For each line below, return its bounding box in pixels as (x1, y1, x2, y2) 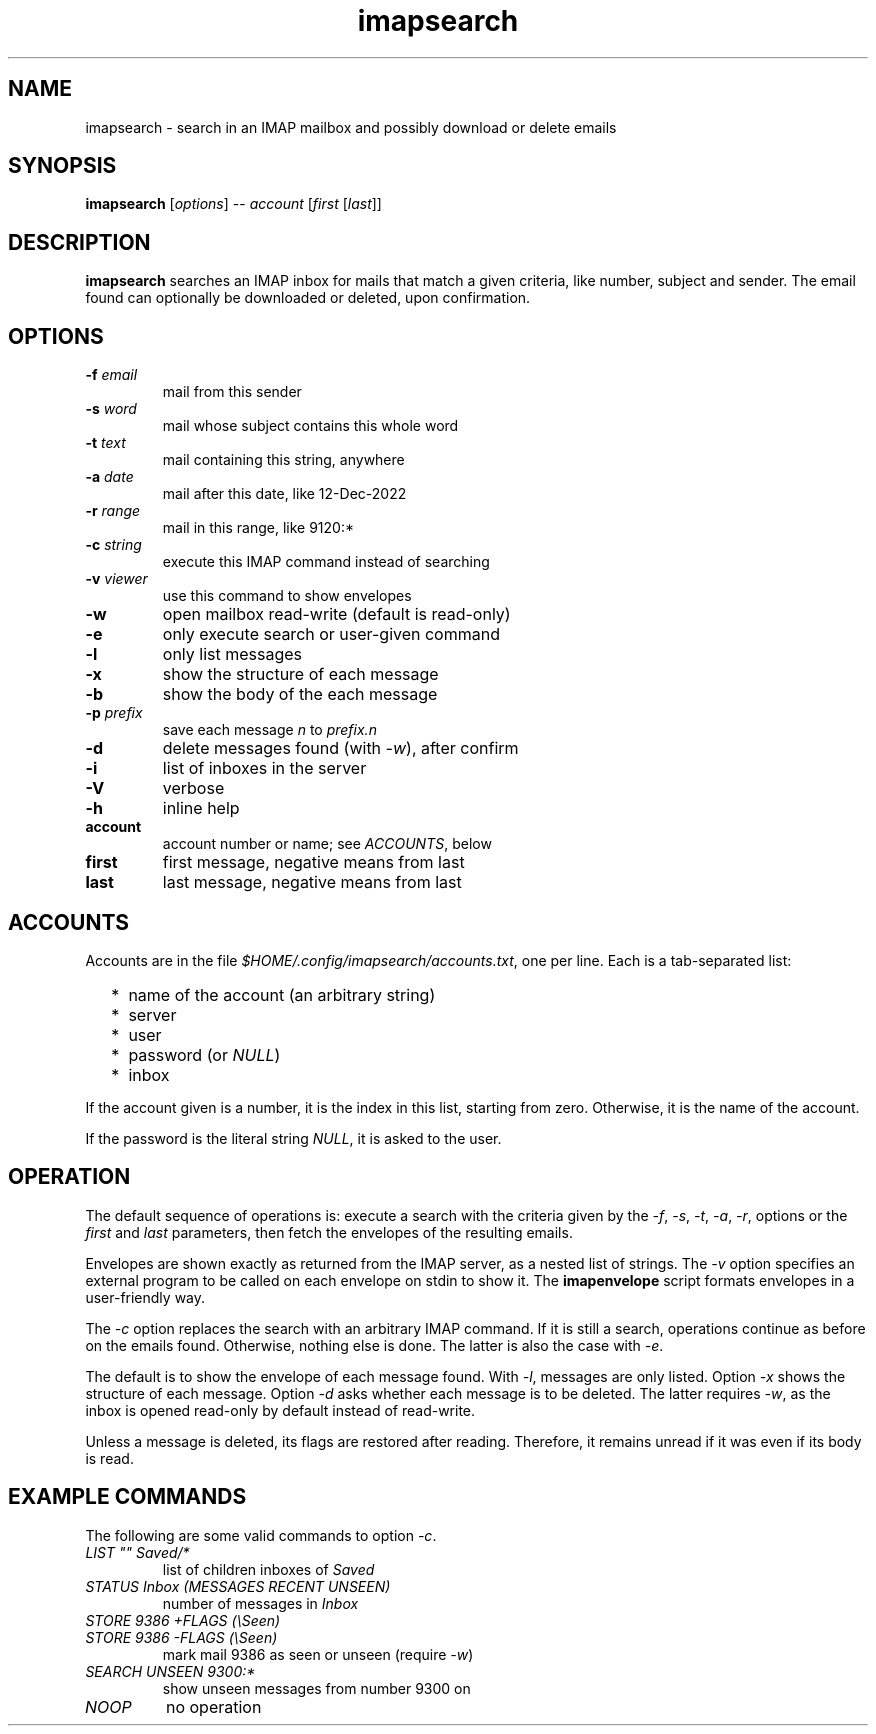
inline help (162, 798, 240, 819)
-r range (85, 502, 141, 520)
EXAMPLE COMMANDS (8, 1484, 247, 1510)
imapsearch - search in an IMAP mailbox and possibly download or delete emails (85, 118, 617, 136)
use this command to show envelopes (162, 587, 412, 605)
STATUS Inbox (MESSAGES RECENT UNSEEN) (85, 1577, 391, 1595)
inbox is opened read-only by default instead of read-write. (85, 1401, 476, 1419)
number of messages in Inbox (162, 1594, 359, 1612)
